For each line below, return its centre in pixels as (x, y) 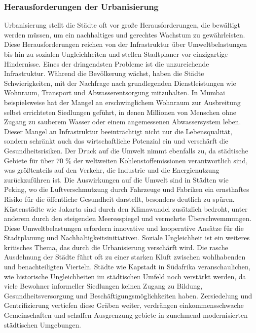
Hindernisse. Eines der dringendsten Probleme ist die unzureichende (107, 63)
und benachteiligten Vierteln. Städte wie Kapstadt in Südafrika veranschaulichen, (127, 267)
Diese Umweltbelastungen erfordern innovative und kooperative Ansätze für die (124, 228)
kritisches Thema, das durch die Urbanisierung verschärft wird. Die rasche (116, 247)
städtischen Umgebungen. (43, 324)
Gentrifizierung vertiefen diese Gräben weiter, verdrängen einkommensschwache (124, 305)
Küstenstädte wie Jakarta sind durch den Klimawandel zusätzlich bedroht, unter (126, 208)
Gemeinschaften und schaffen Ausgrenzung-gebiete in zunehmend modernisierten (126, 315)
